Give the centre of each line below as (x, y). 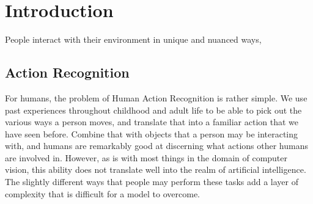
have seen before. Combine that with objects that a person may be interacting (152, 133)
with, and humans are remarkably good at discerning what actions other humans (156, 146)
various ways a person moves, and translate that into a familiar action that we (152, 122)
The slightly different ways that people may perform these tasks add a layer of (152, 182)
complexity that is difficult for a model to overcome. (103, 193)
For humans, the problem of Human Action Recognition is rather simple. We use (156, 97)
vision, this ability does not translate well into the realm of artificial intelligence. (156, 169)
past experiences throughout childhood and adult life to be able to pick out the (153, 110)
